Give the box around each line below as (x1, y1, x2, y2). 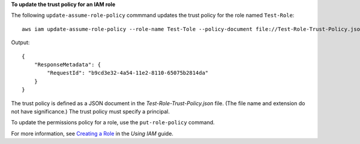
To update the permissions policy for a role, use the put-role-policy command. (11, 119, 215, 126)
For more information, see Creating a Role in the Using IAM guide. (11, 130, 174, 137)
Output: (11, 39, 30, 46)
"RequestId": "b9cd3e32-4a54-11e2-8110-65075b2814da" (47, 69, 209, 76)
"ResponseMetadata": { (34, 61, 101, 68)
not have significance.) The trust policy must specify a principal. (11, 108, 170, 115)
